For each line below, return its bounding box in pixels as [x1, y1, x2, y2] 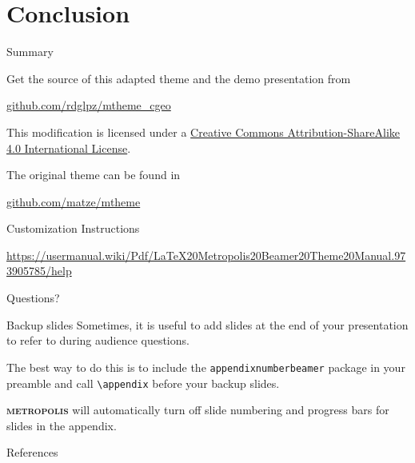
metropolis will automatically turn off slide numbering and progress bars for [6, 401, 389, 418]
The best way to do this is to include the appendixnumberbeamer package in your [6, 358, 405, 375]
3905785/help [6, 262, 72, 279]
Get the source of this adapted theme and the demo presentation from [6, 70, 351, 86]
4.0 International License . [6, 139, 131, 156]
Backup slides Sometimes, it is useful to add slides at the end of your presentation [6, 316, 409, 333]
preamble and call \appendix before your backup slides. [6, 374, 280, 391]
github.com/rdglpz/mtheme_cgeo [6, 97, 171, 114]
